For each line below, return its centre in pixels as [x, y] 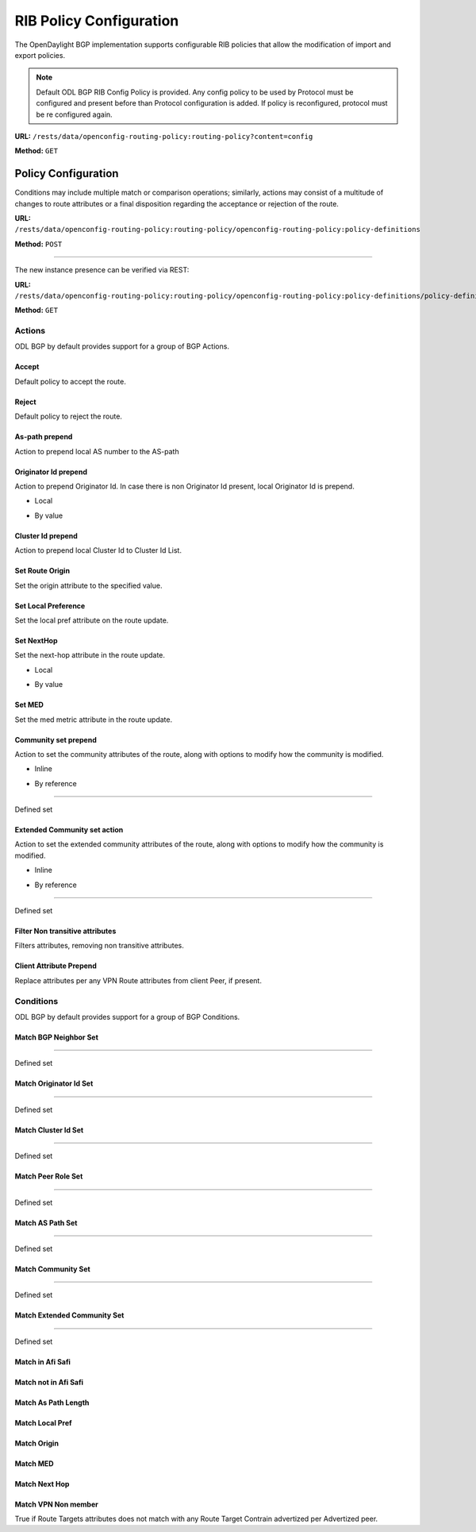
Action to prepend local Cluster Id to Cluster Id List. [98, 550]
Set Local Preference [50, 606]
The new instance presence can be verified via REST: [102, 270]
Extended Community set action [69, 830]
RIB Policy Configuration [97, 21]
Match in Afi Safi [43, 1361]
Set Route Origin [42, 571]
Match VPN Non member [56, 1504]
